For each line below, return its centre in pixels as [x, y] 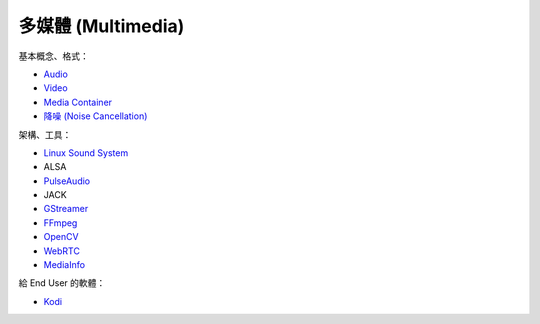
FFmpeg [60, 222]
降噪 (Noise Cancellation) [95, 116]
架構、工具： [45, 134]
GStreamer [66, 209]
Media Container [78, 102]
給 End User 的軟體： [62, 283]
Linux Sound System [86, 152]
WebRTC [61, 251]
